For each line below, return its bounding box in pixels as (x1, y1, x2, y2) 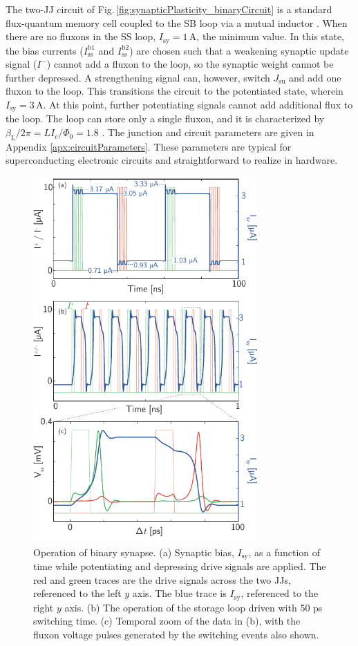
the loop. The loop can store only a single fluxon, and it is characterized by (6, 111, 325, 126)
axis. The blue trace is (132, 586, 227, 600)
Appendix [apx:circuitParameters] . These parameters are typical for (6, 139, 292, 153)
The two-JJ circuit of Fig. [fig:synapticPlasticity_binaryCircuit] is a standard (6, 2, 332, 16)
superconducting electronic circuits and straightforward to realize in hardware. (6, 153, 338, 167)
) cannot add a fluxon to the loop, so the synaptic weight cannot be (46, 57, 334, 71)
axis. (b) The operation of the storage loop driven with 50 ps (64, 600, 323, 614)
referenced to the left (33, 586, 122, 600)
